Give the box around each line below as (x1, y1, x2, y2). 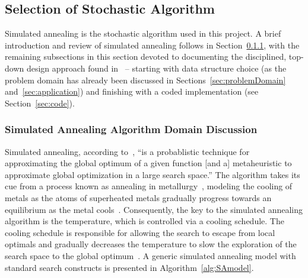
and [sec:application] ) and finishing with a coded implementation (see (5, 85, 259, 98)
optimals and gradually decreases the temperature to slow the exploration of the (5, 238, 297, 250)
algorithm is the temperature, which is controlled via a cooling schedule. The (5, 215, 284, 227)
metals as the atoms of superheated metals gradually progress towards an (5, 191, 272, 203)
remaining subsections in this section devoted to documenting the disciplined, (5, 50, 287, 63)
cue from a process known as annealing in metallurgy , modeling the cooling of (5, 180, 293, 192)
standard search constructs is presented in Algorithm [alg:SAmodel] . (5, 261, 254, 273)
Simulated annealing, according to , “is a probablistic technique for (5, 145, 250, 157)
